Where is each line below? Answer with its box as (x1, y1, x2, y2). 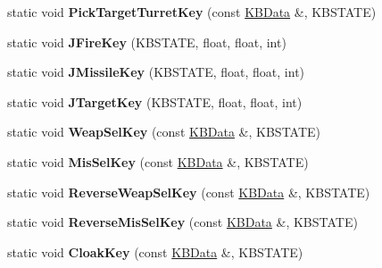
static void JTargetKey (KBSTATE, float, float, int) (7, 92, 303, 111)
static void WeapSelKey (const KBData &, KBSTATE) (7, 122, 321, 141)
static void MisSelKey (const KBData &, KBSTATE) (7, 152, 309, 171)
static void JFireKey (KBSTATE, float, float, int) (7, 32, 286, 51)
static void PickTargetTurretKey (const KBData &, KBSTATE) (7, 3, 377, 21)
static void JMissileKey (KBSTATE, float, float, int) (7, 63, 305, 81)
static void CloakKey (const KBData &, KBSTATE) (7, 242, 303, 261)
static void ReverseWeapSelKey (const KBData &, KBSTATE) (7, 182, 370, 201)
